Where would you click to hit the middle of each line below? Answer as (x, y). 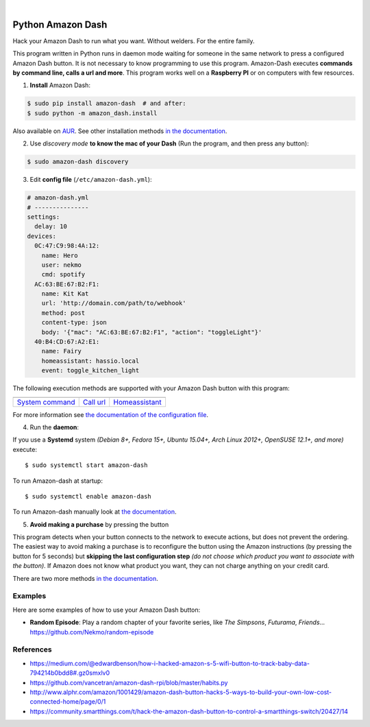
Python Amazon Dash (60, 24)
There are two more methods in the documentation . (86, 578)
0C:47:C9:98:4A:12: (67, 246)
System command (46, 402)
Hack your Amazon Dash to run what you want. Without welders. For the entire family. (134, 40)
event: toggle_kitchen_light (90, 371)
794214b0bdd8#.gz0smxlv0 (70, 673)
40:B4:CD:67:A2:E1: (67, 342)
